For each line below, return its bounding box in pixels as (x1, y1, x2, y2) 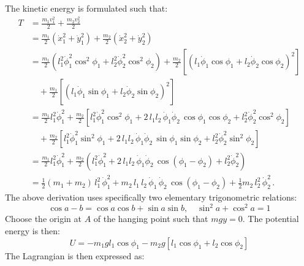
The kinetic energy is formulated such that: (5, 2, 168, 14)
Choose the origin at (5, 212, 82, 225)
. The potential (242, 212, 299, 225)
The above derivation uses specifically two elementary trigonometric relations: (5, 191, 297, 204)
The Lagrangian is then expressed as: (5, 249, 145, 262)
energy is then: (5, 224, 60, 237)
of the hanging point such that (93, 212, 208, 225)
